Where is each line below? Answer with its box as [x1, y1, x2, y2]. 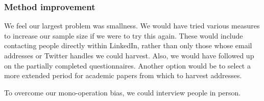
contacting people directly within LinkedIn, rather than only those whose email [4, 40, 252, 51]
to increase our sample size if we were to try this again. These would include [4, 30, 243, 41]
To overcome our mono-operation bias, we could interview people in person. [4, 87, 241, 97]
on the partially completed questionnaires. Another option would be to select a [4, 60, 251, 71]
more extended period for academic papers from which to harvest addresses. [4, 70, 242, 81]
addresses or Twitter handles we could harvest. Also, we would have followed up [4, 50, 254, 60]
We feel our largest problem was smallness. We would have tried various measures [4, 20, 260, 31]
